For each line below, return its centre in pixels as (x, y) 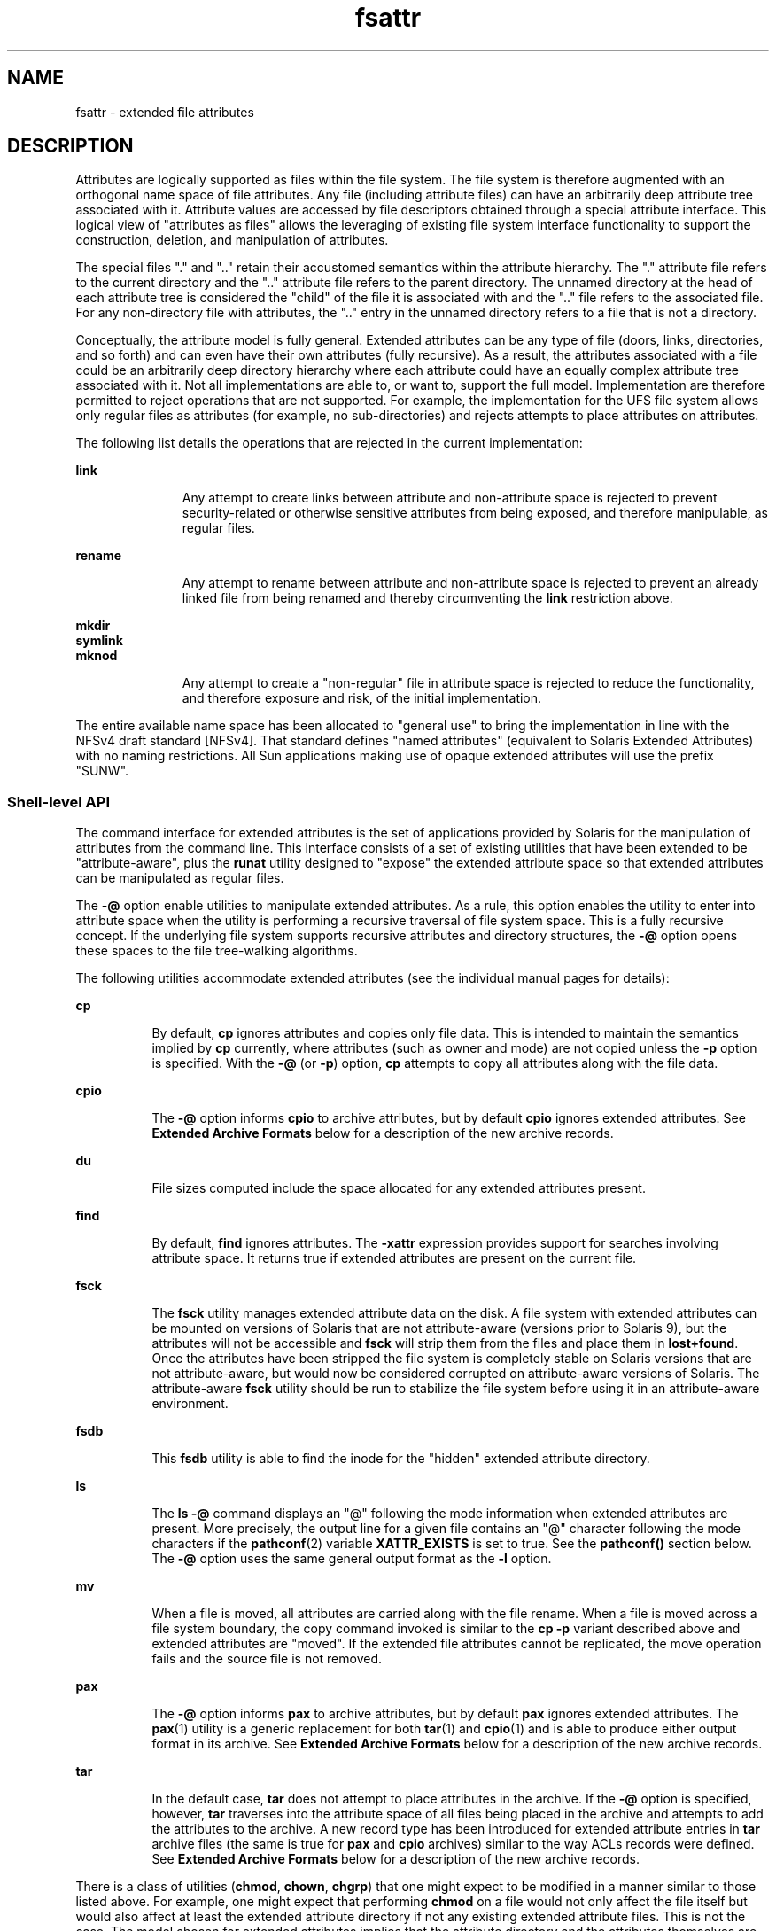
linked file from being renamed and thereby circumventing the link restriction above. (427, 598)
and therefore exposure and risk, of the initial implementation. (362, 698)
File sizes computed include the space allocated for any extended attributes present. (399, 1188)
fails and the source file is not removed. (267, 1659)
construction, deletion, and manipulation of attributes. (232, 240)
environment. (190, 1404)
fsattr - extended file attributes (165, 112)
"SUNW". (102, 771)
